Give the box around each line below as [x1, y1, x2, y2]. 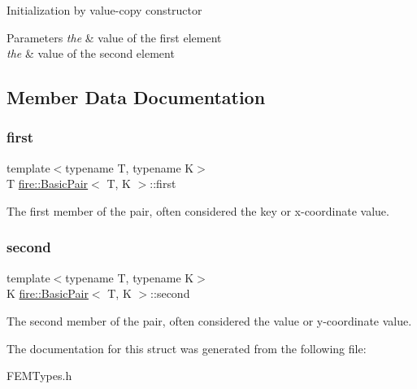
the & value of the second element [7, 45, 175, 62]
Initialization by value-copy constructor [7, 2, 202, 18]
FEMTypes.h [7, 367, 72, 384]
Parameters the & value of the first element [7, 28, 222, 46]
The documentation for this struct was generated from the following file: [7, 339, 367, 356]
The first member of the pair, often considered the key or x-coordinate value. [7, 202, 389, 219]
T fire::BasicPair [7, 175, 89, 192]
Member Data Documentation [7, 85, 266, 110]
